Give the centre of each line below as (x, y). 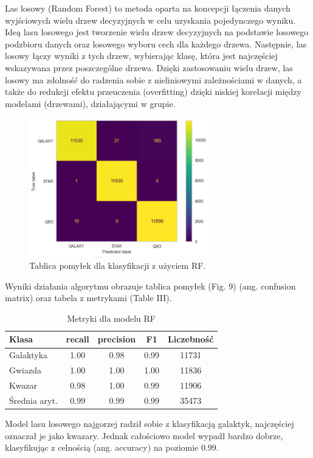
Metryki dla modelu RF (111, 318)
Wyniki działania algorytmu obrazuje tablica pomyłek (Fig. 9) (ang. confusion (150, 286)
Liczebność (191, 339)
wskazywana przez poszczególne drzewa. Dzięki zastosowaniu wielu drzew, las (149, 67)
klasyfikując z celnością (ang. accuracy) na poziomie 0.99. (112, 447)
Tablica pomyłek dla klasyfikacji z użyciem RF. (118, 265)
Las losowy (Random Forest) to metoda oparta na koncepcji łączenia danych (148, 8)
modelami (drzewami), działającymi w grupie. (90, 103)
